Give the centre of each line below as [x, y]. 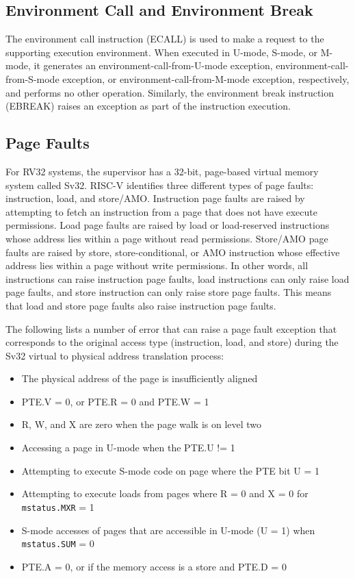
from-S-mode [32, 78]
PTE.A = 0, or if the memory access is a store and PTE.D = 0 [154, 566]
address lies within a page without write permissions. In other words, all [157, 265]
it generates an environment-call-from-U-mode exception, [153, 65]
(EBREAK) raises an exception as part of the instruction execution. [148, 106]
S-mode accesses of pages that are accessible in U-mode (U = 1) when [168, 530]
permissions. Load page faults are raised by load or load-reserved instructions [168, 225]
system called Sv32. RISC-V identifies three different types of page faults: [160, 185]
